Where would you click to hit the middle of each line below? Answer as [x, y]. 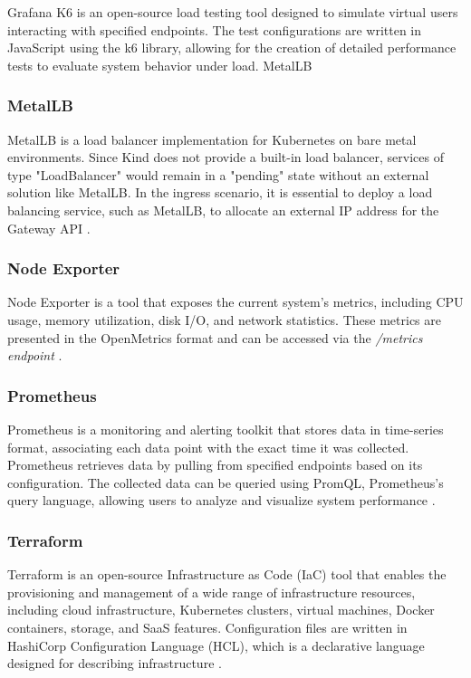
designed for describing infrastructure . [115, 663]
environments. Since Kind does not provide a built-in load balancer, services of [226, 157]
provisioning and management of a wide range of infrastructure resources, [211, 592]
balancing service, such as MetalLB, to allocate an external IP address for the [223, 210]
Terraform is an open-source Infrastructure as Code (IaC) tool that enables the [227, 574]
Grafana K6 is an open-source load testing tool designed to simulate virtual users [233, 12]
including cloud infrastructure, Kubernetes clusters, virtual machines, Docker [221, 610]
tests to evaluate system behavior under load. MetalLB [160, 65]
